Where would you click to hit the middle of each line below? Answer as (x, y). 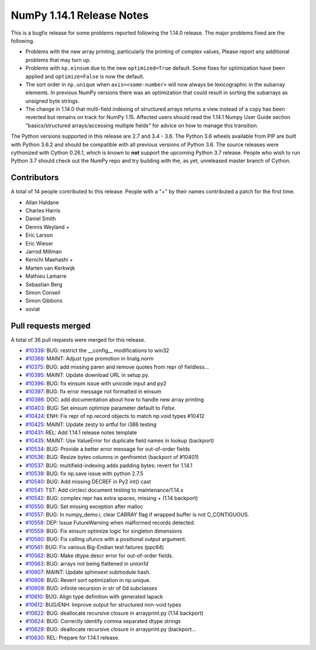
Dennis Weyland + (47, 227)
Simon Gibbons (44, 301)
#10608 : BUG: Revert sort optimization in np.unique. (88, 580)
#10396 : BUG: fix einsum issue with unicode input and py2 (96, 383)
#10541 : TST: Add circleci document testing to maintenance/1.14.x (104, 490)
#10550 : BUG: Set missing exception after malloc (84, 506)
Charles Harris (43, 210)
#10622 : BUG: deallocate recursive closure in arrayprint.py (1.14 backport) (115, 613)
